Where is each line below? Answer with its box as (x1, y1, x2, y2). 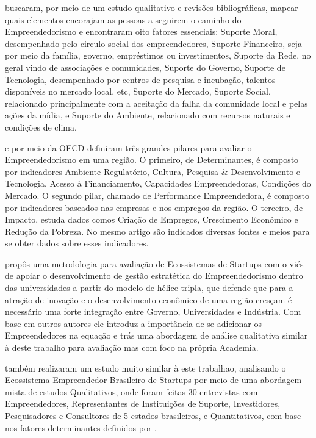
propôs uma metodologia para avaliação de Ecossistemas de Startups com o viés (5, 257, 304, 270)
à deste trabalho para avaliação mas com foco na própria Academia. (5, 341, 259, 354)
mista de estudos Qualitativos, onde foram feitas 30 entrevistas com (5, 385, 258, 398)
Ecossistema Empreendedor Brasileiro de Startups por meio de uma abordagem (5, 373, 302, 386)
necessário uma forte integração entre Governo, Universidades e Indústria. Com (5, 305, 301, 318)
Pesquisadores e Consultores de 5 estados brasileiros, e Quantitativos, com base (5, 409, 301, 422)
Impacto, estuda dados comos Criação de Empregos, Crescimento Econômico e (5, 213, 298, 226)
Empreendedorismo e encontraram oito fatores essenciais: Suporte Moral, (5, 25, 278, 38)
